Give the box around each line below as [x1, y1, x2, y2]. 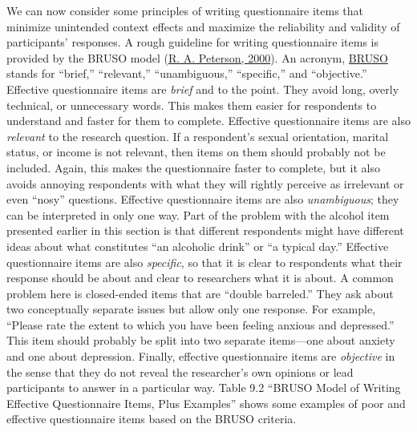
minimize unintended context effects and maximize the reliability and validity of [6, 18, 400, 34]
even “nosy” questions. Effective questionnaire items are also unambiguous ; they [6, 191, 399, 208]
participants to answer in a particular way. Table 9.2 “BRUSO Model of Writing [6, 379, 401, 396]
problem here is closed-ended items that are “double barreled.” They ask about [6, 285, 394, 301]
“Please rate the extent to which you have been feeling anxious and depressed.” [6, 316, 395, 333]
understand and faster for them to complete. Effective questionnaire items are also [6, 112, 411, 129]
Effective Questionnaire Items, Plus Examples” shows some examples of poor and [6, 394, 406, 411]
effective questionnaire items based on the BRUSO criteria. [6, 410, 297, 427]
